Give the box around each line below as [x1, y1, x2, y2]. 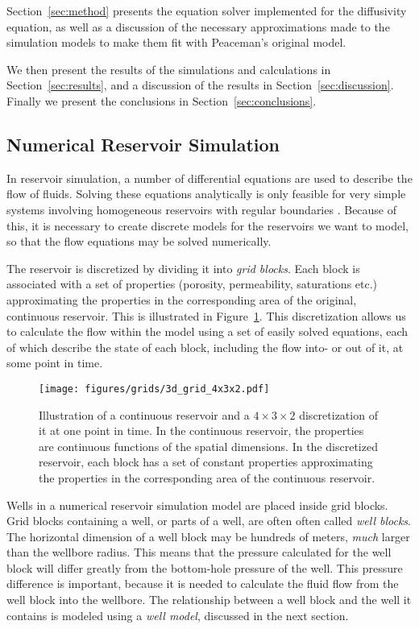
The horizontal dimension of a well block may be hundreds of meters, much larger [6, 528, 410, 544]
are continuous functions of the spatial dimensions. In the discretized [39, 437, 378, 454]
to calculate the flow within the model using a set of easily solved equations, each [6, 323, 409, 340]
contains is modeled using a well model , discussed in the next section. [6, 606, 349, 623]
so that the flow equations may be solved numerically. [6, 233, 272, 250]
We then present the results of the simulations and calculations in [6, 60, 331, 77]
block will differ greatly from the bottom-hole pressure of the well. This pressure [6, 559, 403, 576]
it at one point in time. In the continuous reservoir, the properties [39, 422, 364, 439]
